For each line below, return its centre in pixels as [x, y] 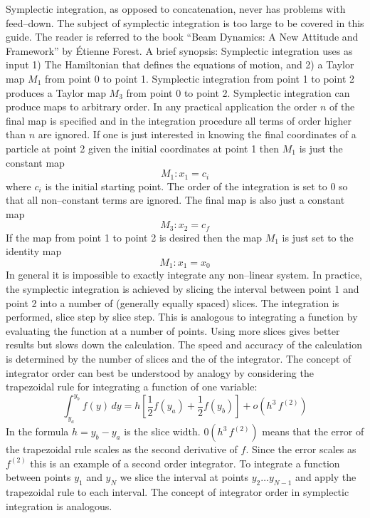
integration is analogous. [59, 506]
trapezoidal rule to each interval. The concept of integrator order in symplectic [178, 492]
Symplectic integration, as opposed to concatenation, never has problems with [176, 9]
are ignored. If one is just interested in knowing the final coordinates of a [197, 134]
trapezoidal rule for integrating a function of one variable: [132, 387]
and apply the [326, 477]
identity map [34, 251]
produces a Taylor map [56, 92]
